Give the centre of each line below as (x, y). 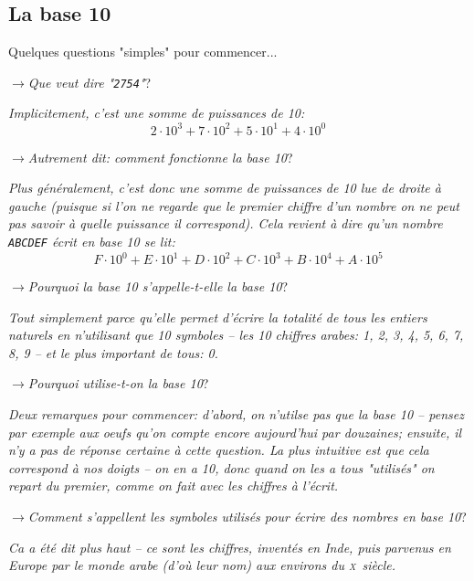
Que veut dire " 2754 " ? (90, 82)
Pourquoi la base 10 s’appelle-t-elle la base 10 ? (158, 286)
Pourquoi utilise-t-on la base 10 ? (118, 383)
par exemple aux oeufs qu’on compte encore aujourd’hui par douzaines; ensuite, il (235, 432)
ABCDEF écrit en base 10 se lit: (92, 241)
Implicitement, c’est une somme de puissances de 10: (157, 113)
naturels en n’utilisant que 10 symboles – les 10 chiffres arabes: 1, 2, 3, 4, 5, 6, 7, (236, 335)
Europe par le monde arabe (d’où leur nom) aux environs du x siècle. (202, 565)
